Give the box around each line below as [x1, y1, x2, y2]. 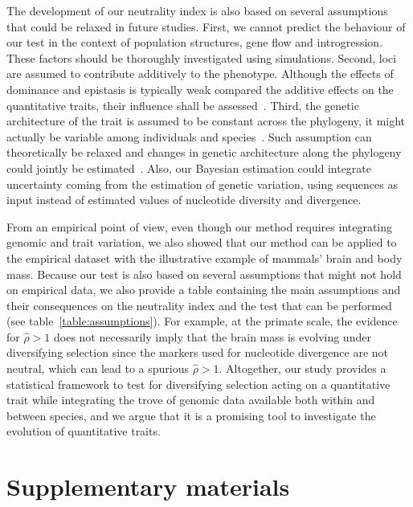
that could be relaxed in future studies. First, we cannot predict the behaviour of [6, 18, 406, 35]
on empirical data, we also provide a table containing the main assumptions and [6, 281, 401, 298]
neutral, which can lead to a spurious [6, 360, 189, 377]
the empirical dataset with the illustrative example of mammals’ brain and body [6, 249, 403, 266]
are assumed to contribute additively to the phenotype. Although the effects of [6, 65, 394, 82]
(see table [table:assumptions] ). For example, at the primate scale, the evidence [6, 313, 398, 329]
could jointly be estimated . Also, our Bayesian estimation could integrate [6, 159, 372, 176]
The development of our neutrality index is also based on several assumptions [6, 2, 388, 18]
